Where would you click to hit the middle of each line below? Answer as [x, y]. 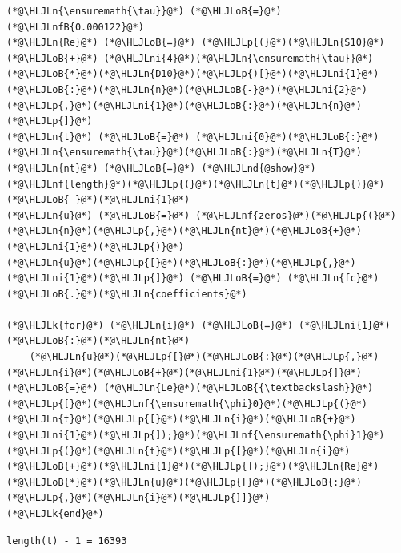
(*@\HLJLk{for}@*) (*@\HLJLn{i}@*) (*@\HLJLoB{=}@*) [150, 325]
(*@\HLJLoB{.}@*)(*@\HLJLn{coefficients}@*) [127, 294]
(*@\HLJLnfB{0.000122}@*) [75, 27]
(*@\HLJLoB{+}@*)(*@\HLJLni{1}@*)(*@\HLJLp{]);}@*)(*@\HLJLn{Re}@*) [193, 467]
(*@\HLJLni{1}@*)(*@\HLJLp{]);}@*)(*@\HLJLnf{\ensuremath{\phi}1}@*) [196, 436]
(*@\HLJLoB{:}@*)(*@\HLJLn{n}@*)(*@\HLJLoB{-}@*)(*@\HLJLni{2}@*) [187, 89]
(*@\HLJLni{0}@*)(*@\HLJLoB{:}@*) [287, 137]
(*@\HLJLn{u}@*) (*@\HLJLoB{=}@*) [98, 215]
